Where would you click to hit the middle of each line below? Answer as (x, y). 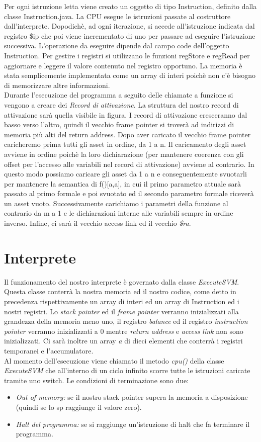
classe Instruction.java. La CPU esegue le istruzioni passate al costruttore (117, 16)
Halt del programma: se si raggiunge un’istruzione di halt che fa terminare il (133, 424)
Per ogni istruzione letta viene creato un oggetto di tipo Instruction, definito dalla (130, 6)
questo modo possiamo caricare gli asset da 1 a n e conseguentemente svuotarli (125, 174)
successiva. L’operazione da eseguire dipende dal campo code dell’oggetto (117, 46)
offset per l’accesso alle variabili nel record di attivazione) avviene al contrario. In (129, 164)
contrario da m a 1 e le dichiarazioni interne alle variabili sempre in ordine (119, 213)
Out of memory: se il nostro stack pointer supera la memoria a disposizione (132, 397)
